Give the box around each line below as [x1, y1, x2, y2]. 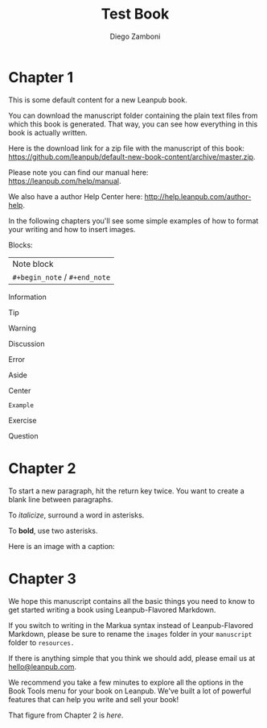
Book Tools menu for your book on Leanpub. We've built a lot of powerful [8, 686, 252, 696]
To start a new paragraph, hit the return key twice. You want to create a [8, 485, 245, 496]
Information [8, 292, 47, 302]
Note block [12, 258, 54, 269]
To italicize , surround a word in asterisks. [8, 510, 145, 520]
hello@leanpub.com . [8, 662, 77, 672]
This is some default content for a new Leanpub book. [8, 94, 187, 105]
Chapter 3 [8, 569, 76, 588]
